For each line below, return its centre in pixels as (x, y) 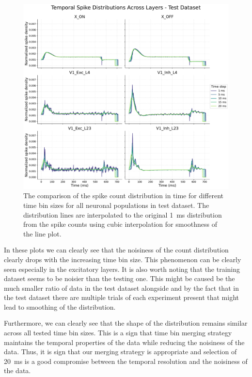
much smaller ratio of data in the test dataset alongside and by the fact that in (121, 288)
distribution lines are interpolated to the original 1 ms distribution (123, 214)
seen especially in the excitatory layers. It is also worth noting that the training (122, 269)
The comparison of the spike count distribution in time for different (124, 196)
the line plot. (42, 233)
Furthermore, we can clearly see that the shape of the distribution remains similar (126, 323)
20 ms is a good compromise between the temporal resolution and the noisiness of (126, 361)
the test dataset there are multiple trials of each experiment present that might (122, 297)
